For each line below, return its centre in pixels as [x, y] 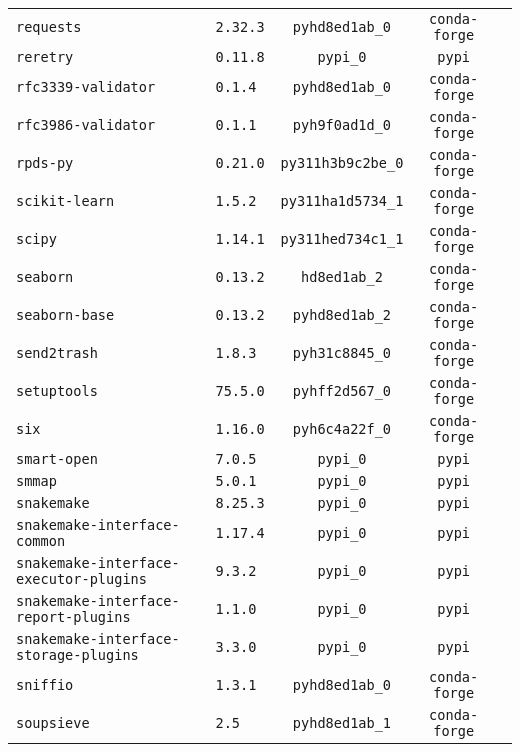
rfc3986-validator [86, 125]
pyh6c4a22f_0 [342, 429]
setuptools [57, 391]
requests [49, 27]
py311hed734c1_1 [342, 239]
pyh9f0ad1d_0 [342, 125]
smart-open [57, 459]
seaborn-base [65, 315]
